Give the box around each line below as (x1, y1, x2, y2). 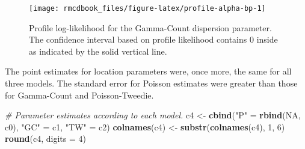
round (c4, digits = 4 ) (5, 132, 86, 145)
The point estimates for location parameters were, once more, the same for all (5, 65, 292, 78)
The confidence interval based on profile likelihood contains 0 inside (29, 33, 278, 46)
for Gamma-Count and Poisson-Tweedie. (5, 88, 154, 101)
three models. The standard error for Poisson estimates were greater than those (5, 77, 298, 90)
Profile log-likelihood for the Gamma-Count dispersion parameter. (29, 21, 272, 34)
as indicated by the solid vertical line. (29, 44, 167, 57)
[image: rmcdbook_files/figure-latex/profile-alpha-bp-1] (29, 4, 266, 13)
